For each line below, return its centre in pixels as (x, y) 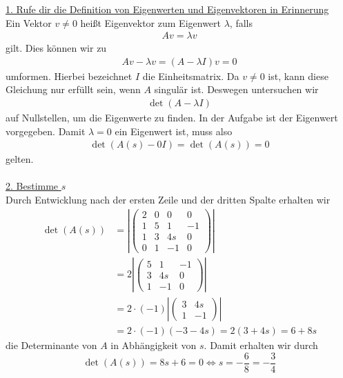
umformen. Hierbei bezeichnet (69, 76)
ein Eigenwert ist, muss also (174, 131)
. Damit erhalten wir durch (261, 345)
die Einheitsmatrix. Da (191, 76)
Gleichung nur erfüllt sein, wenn (73, 89)
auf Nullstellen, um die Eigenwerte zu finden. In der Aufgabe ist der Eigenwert (172, 118)
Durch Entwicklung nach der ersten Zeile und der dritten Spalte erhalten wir (168, 200)
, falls (241, 22)
